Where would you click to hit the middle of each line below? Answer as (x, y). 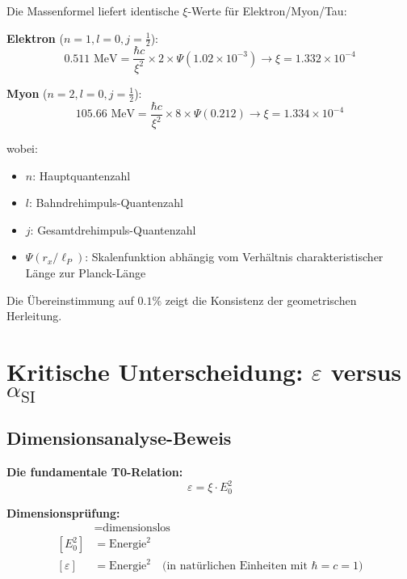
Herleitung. (34, 316)
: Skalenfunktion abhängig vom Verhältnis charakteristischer (234, 257)
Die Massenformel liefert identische (93, 11)
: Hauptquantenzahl (82, 175)
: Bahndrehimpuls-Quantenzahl (106, 203)
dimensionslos (136, 528)
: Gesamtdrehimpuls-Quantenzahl (113, 229)
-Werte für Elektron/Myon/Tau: (267, 11)
